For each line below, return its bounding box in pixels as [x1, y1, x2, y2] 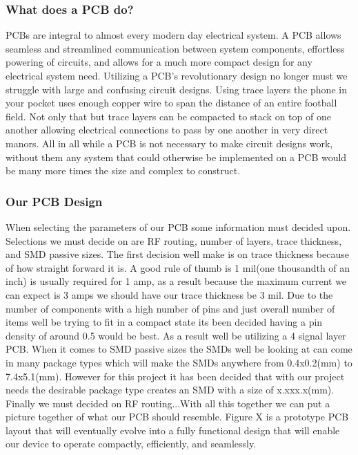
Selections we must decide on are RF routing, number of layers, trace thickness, [6, 233, 342, 248]
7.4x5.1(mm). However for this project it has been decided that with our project [6, 369, 345, 383]
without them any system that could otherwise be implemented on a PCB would [6, 149, 347, 164]
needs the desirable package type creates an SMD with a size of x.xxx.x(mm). [6, 382, 335, 397]
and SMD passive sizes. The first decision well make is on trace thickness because [6, 247, 349, 261]
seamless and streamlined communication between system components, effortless [6, 41, 345, 55]
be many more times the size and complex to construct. [6, 163, 241, 178]
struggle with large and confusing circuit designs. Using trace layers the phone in [6, 82, 347, 96]
